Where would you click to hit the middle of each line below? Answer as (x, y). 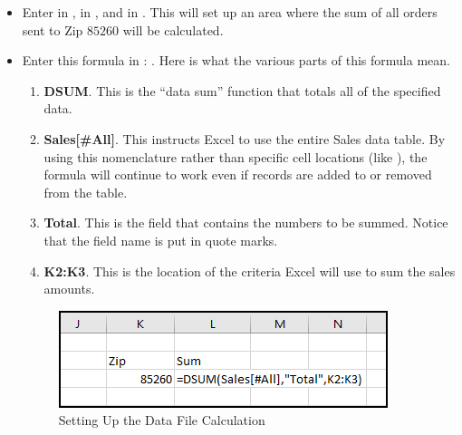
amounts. (69, 289)
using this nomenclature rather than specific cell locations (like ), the (236, 156)
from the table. (86, 192)
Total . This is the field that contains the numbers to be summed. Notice (246, 222)
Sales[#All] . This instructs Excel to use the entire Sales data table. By (245, 138)
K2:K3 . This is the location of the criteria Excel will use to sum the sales (250, 271)
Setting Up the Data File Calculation (162, 420)
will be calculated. (173, 29)
